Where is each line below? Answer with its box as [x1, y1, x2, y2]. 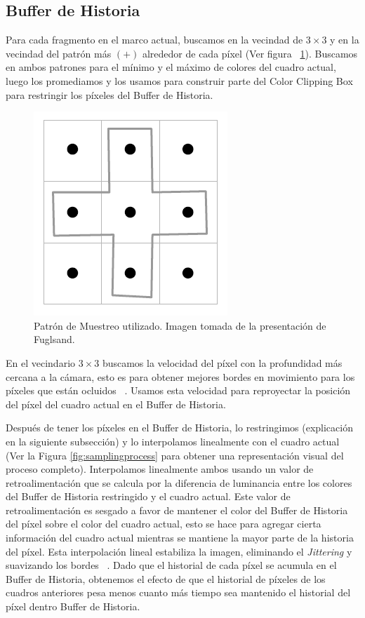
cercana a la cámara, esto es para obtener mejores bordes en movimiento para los [6, 369, 355, 384]
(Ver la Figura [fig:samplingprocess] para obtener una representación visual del [6, 448, 344, 462]
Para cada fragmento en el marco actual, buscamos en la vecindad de [6, 32, 303, 47]
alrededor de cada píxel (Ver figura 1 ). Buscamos [142, 46, 358, 60]
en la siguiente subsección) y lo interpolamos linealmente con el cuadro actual [6, 434, 340, 448]
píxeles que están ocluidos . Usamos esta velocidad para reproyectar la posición [6, 383, 351, 398]
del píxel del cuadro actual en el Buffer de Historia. [6, 396, 226, 411]
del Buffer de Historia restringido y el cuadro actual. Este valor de [6, 489, 291, 504]
